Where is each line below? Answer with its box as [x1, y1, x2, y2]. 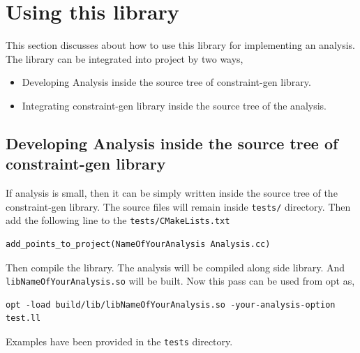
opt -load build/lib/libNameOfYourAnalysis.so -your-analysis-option [6, 299, 336, 310]
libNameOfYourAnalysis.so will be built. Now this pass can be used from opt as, [6, 273, 355, 288]
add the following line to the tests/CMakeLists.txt [6, 213, 230, 227]
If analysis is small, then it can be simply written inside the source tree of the [6, 186, 338, 200]
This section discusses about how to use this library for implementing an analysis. [6, 38, 355, 52]
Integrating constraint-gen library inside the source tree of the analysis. [22, 98, 327, 112]
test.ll [6, 313, 41, 324]
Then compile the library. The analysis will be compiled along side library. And [6, 260, 345, 274]
